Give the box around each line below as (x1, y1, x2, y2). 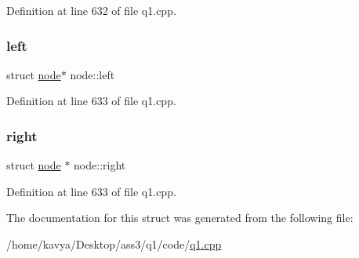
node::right (74, 157, 126, 173)
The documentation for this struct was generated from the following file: (6, 209, 354, 226)
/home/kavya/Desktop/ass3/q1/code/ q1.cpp (6, 236, 222, 252)
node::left (70, 66, 115, 82)
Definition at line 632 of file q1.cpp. (6, 2, 176, 18)
